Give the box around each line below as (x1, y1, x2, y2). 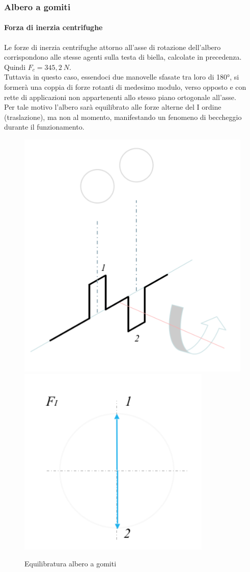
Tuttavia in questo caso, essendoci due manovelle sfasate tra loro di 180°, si (4, 71, 239, 82)
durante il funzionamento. (4, 121, 85, 132)
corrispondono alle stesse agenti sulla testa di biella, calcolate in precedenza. (4, 52, 242, 62)
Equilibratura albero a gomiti (24, 558, 117, 569)
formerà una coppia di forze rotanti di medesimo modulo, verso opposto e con (4, 82, 246, 92)
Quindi (4, 61, 26, 72)
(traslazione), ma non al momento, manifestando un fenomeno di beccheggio (4, 111, 242, 122)
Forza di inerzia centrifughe (4, 22, 103, 33)
